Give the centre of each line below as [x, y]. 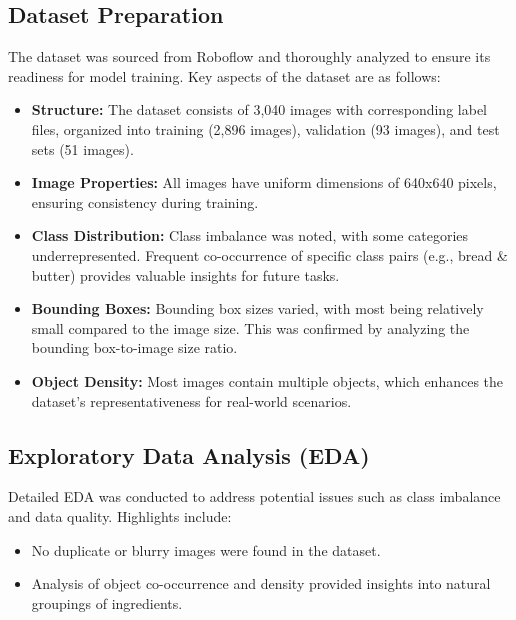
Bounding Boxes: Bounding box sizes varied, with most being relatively [257, 308]
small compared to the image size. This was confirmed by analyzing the [250, 327]
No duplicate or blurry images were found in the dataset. [206, 549]
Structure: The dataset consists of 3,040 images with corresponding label [259, 109]
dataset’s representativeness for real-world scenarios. [191, 400]
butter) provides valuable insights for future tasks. [185, 274]
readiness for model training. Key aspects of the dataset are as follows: [224, 75]
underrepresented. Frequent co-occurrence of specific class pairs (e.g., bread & [269, 254]
